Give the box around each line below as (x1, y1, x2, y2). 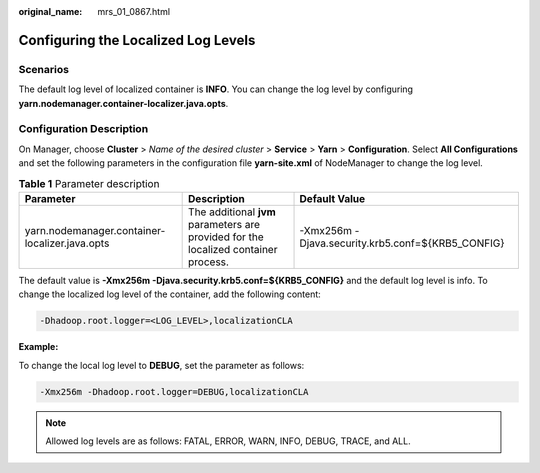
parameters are (188, 217, 260, 231)
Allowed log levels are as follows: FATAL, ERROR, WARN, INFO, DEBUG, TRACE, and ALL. (45, 435, 411, 447)
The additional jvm (188, 205, 277, 219)
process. (188, 255, 230, 269)
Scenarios (18, 62, 70, 76)
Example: (18, 341, 59, 353)
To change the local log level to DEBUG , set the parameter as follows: (18, 359, 305, 371)
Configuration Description (18, 122, 149, 136)
